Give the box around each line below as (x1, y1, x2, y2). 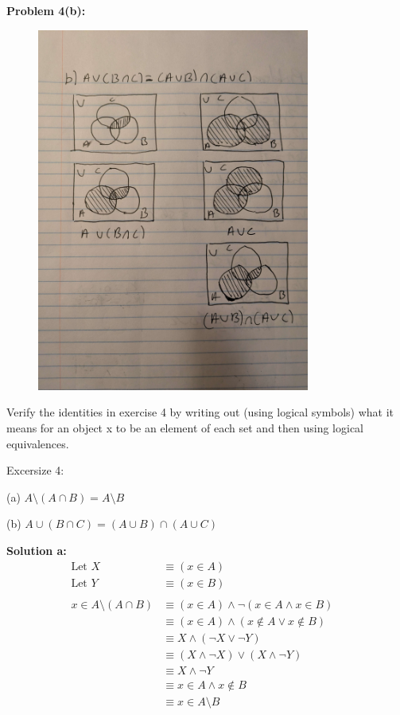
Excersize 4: (6, 462, 64, 479)
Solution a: (6, 542, 67, 558)
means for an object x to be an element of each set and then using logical (6, 420, 364, 436)
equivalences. (6, 435, 69, 451)
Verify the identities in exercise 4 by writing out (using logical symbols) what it (6, 404, 394, 420)
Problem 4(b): (6, 2, 86, 18)
